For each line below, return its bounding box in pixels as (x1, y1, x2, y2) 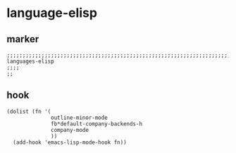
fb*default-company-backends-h (51, 120, 142, 128)
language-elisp (6, 5, 98, 21)
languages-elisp (6, 58, 54, 65)
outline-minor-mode (51, 114, 108, 121)
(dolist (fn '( (6, 108, 51, 115)
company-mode (51, 126, 89, 133)
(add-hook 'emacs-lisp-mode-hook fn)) (13, 139, 128, 146)
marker (6, 33, 39, 45)
